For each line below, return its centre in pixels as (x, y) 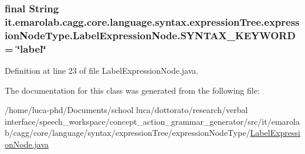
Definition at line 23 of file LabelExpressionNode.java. (102, 70)
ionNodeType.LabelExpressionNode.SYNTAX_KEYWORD (150, 35)
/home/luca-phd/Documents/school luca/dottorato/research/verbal (126, 110)
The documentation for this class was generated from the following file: (132, 90)
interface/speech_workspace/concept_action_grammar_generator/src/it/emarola (152, 121)
